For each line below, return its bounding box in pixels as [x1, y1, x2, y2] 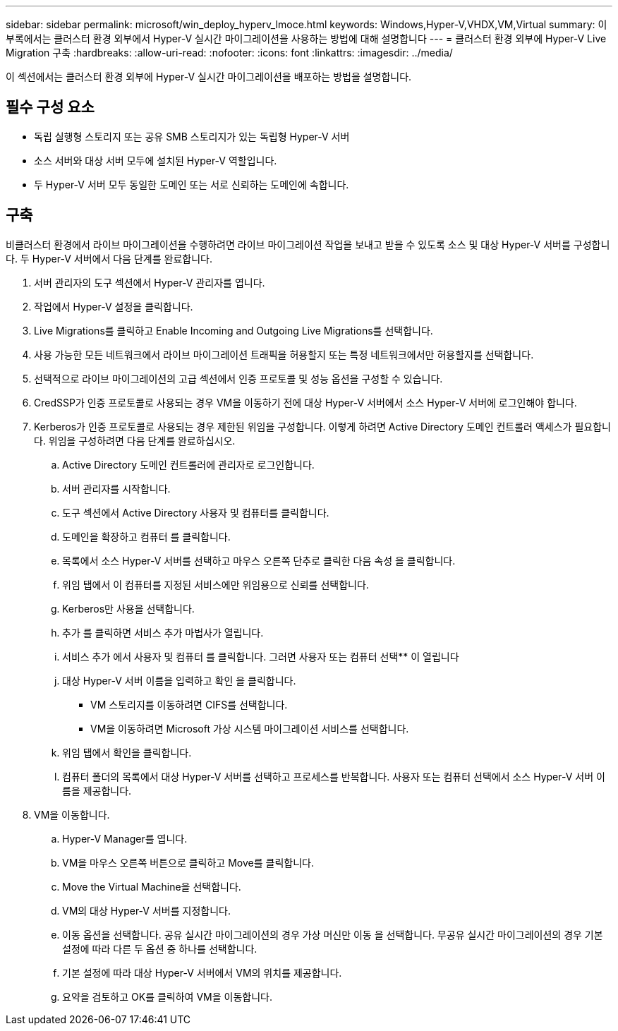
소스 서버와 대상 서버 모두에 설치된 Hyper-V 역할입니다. [34, 154, 277, 167]
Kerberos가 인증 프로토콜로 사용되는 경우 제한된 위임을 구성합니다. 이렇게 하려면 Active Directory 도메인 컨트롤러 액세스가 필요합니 [34, 420, 611, 433]
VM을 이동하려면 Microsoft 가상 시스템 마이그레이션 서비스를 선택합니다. [90, 722, 409, 735]
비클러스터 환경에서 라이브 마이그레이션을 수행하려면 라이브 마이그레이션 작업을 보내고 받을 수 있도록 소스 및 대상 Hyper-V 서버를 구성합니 [6, 238, 610, 251]
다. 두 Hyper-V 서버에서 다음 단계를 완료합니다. [6, 252, 212, 265]
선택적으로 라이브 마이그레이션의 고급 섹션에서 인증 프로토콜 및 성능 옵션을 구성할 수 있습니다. [34, 372, 443, 385]
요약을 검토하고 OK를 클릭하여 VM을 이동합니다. [62, 990, 272, 1003]
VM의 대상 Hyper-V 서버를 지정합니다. [62, 904, 231, 917]
